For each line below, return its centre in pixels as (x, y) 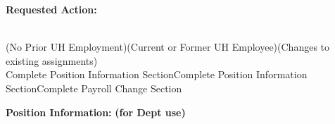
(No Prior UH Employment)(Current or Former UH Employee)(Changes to (168, 47)
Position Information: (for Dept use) (96, 112)
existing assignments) (52, 60)
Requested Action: (51, 9)
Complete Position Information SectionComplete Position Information (157, 74)
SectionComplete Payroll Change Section (94, 88)
